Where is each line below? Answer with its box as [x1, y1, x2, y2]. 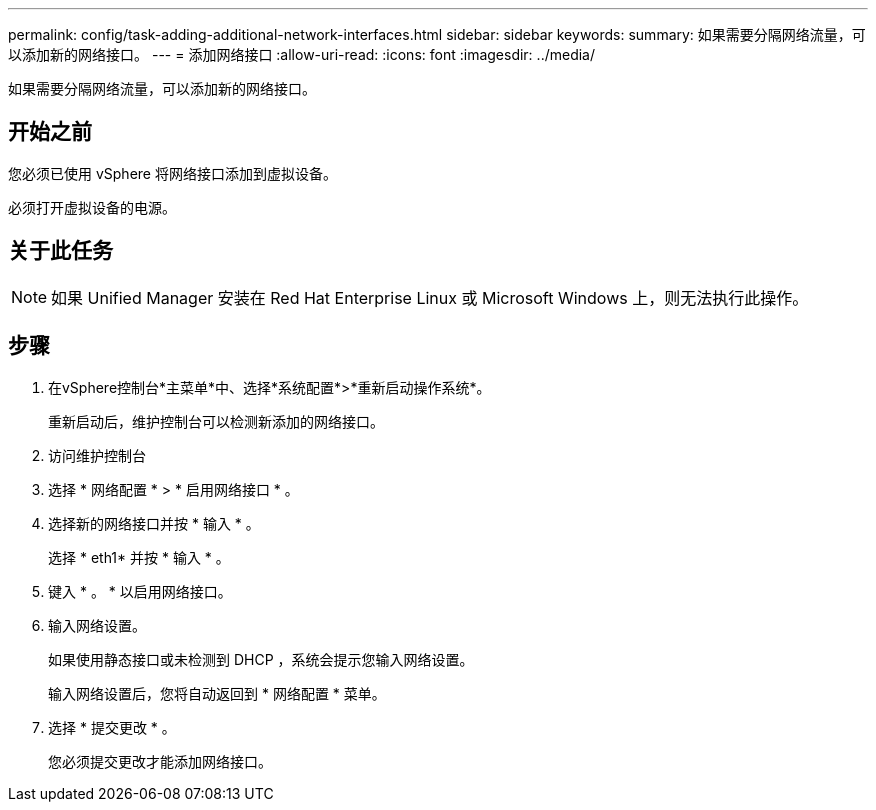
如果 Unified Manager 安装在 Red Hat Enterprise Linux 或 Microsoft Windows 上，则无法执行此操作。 [51, 287, 809, 308]
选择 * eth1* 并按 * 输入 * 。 [48, 548, 230, 566]
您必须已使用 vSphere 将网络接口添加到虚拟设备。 [8, 164, 337, 182]
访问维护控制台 [48, 446, 146, 464]
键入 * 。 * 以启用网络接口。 [48, 582, 232, 600]
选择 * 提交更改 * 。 [48, 718, 176, 736]
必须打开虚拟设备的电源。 [8, 198, 176, 216]
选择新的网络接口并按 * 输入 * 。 [48, 514, 260, 532]
